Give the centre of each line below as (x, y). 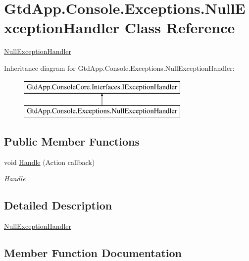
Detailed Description (58, 205)
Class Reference (180, 27)
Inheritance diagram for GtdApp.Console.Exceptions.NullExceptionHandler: (119, 68)
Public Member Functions (72, 141)
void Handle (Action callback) (50, 162)
